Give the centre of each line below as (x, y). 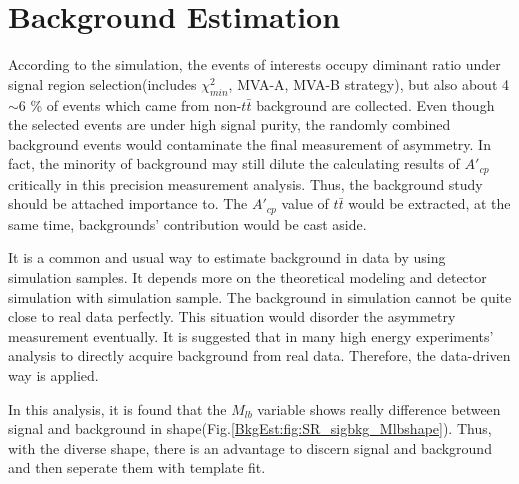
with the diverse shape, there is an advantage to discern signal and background (250, 447)
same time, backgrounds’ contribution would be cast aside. (187, 223)
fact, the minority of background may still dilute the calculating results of (234, 163)
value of (305, 203)
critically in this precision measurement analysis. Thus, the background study (245, 183)
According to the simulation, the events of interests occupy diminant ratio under (254, 64)
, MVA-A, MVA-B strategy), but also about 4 (369, 83)
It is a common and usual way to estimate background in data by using (227, 257)
